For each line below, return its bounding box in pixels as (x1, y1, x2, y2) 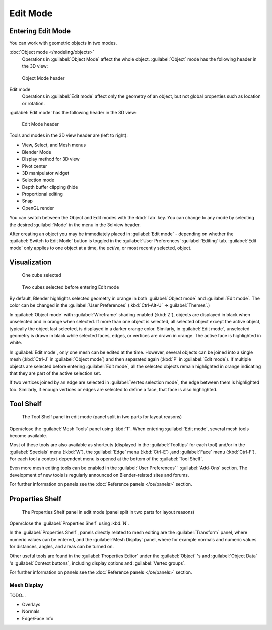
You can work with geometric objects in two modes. (9, 40, 117, 46)
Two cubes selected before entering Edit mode (22, 284, 119, 290)
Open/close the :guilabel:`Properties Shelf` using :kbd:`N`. (9, 520, 129, 526)
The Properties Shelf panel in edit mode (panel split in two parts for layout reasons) (22, 509, 195, 515)
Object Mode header (22, 75, 65, 81)
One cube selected (22, 272, 61, 278)
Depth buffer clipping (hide (22, 184, 78, 190)
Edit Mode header (22, 121, 59, 127)
